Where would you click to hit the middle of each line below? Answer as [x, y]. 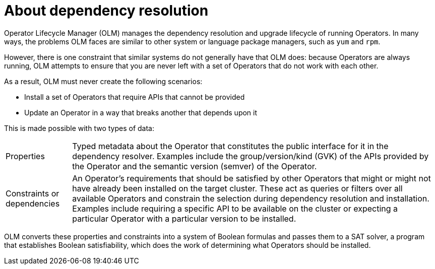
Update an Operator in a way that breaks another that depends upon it [141, 112]
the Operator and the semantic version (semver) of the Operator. [195, 166]
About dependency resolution [106, 11]
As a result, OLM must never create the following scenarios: [103, 81]
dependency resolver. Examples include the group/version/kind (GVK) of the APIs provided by [251, 156]
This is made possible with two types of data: [79, 128]
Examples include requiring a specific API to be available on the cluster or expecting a [235, 208]
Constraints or [33, 193]
